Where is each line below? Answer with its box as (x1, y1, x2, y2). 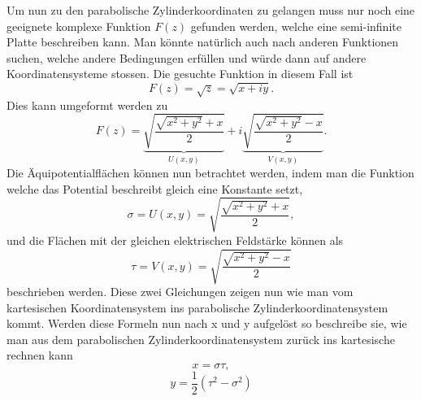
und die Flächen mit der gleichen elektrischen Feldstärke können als (7, 231, 344, 248)
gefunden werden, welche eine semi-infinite (190, 17, 401, 34)
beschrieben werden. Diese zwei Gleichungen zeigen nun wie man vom (7, 282, 354, 299)
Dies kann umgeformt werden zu (7, 96, 168, 113)
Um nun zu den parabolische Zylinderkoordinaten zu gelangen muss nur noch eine (7, 2, 415, 18)
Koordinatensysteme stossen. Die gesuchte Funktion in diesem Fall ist (7, 65, 354, 82)
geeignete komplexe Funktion (7, 17, 151, 34)
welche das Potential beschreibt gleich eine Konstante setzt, (7, 180, 303, 197)
